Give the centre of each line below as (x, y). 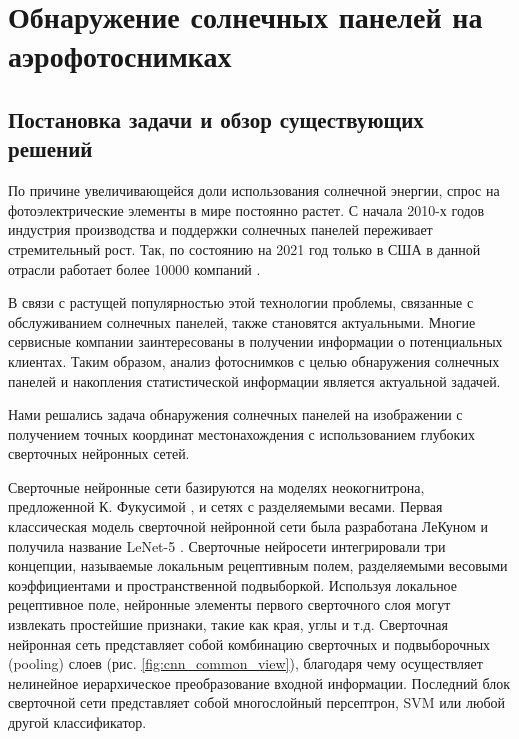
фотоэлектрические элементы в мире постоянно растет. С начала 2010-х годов (246, 209)
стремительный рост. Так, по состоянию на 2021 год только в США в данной (244, 248)
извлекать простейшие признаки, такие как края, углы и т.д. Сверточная (228, 624)
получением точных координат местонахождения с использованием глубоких (241, 433)
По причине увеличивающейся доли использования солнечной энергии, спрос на (254, 190)
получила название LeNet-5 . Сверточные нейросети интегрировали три (227, 545)
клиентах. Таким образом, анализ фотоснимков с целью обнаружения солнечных (254, 360)
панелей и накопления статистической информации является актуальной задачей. (254, 380)
